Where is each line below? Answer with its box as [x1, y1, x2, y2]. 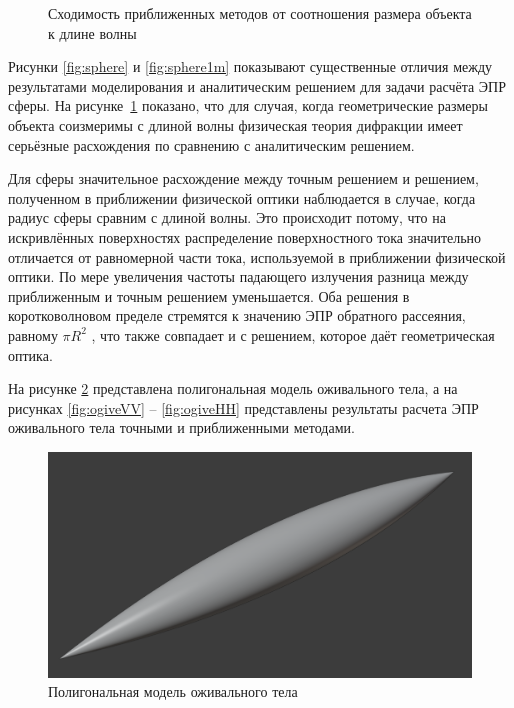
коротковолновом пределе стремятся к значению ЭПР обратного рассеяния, [8, 305, 466, 326]
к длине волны [48, 22, 137, 43]
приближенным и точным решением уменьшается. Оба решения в [8, 285, 410, 306]
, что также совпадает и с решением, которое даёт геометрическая [91, 324, 495, 345]
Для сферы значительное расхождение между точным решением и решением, [8, 168, 479, 189]
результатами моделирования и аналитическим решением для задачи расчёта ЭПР [8, 75, 506, 96]
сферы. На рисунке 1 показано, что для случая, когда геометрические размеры [8, 95, 488, 116]
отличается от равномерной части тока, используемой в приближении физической [8, 246, 506, 267]
